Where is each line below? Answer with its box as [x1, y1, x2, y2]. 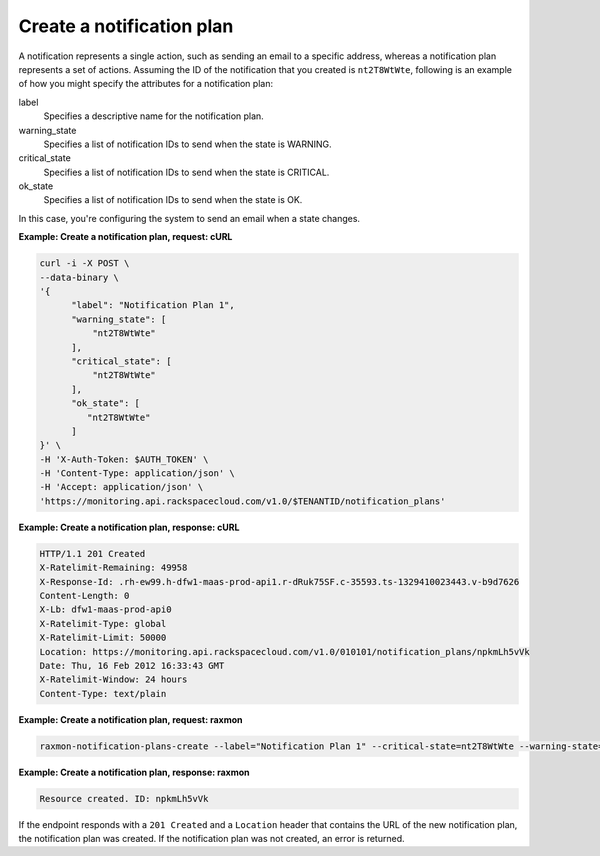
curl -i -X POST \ [39, 258, 130, 269]
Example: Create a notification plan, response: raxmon [18, 766, 250, 778]
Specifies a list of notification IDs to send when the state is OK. [43, 194, 303, 206]
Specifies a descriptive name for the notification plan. [43, 110, 264, 122]
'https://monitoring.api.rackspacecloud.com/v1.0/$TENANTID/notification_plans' [39, 495, 446, 507]
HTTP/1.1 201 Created [39, 548, 146, 559]
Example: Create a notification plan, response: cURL [18, 521, 240, 533]
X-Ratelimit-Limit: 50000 [39, 632, 167, 644]
